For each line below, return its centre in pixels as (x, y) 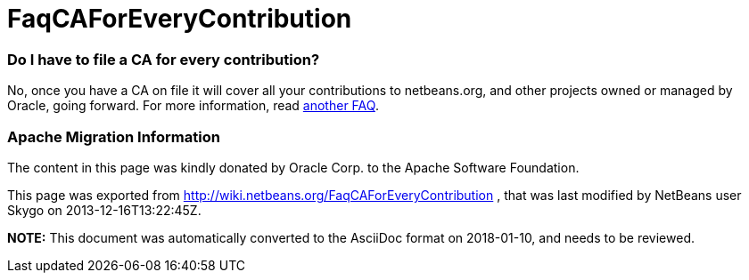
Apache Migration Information (114, 136)
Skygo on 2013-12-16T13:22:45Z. (104, 210)
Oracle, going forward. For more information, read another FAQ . (193, 106)
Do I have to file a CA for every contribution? (164, 59)
